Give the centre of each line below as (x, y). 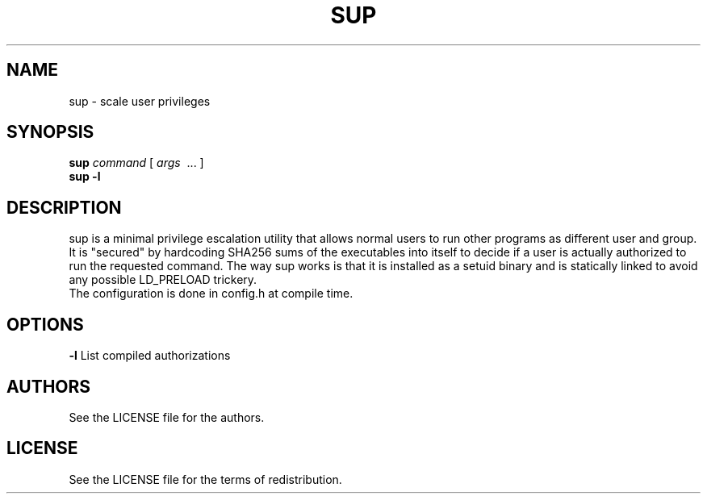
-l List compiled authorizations (150, 356)
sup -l (85, 177)
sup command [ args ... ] (136, 163)
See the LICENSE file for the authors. (167, 417)
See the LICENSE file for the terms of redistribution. (205, 479)
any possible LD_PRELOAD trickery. (163, 280)
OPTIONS (45, 324)
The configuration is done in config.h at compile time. (211, 294)
